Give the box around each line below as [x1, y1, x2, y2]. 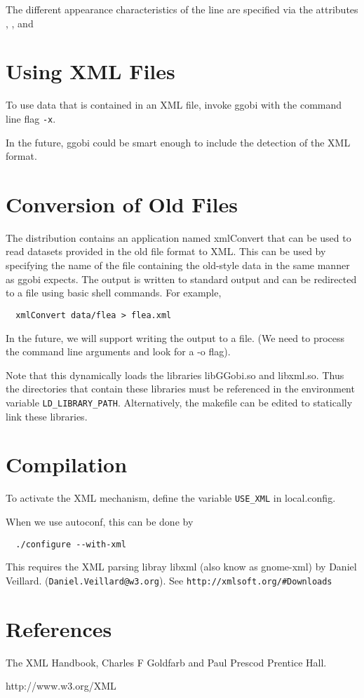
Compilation [6, 450, 128, 479]
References [6, 614, 112, 643]
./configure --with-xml [15, 539, 126, 549]
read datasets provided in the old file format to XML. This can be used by [6, 244, 326, 259]
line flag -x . [6, 111, 56, 125]
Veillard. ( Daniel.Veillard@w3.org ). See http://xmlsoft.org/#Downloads [6, 573, 332, 587]
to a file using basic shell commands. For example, [6, 285, 222, 300]
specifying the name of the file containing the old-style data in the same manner [6, 258, 350, 273]
